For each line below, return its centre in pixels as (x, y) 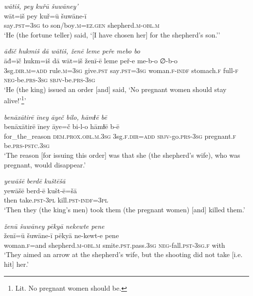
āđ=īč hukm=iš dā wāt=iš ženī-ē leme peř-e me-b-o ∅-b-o (91, 60)
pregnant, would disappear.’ (45, 164)
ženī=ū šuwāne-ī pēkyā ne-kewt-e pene (62, 235)
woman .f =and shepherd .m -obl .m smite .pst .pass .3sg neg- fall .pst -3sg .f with (115, 245)
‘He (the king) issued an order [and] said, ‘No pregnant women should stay (115, 89)
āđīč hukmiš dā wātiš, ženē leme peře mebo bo (72, 51)
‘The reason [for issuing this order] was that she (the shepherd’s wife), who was (122, 155)
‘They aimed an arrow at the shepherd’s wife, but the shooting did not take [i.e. (123, 254)
